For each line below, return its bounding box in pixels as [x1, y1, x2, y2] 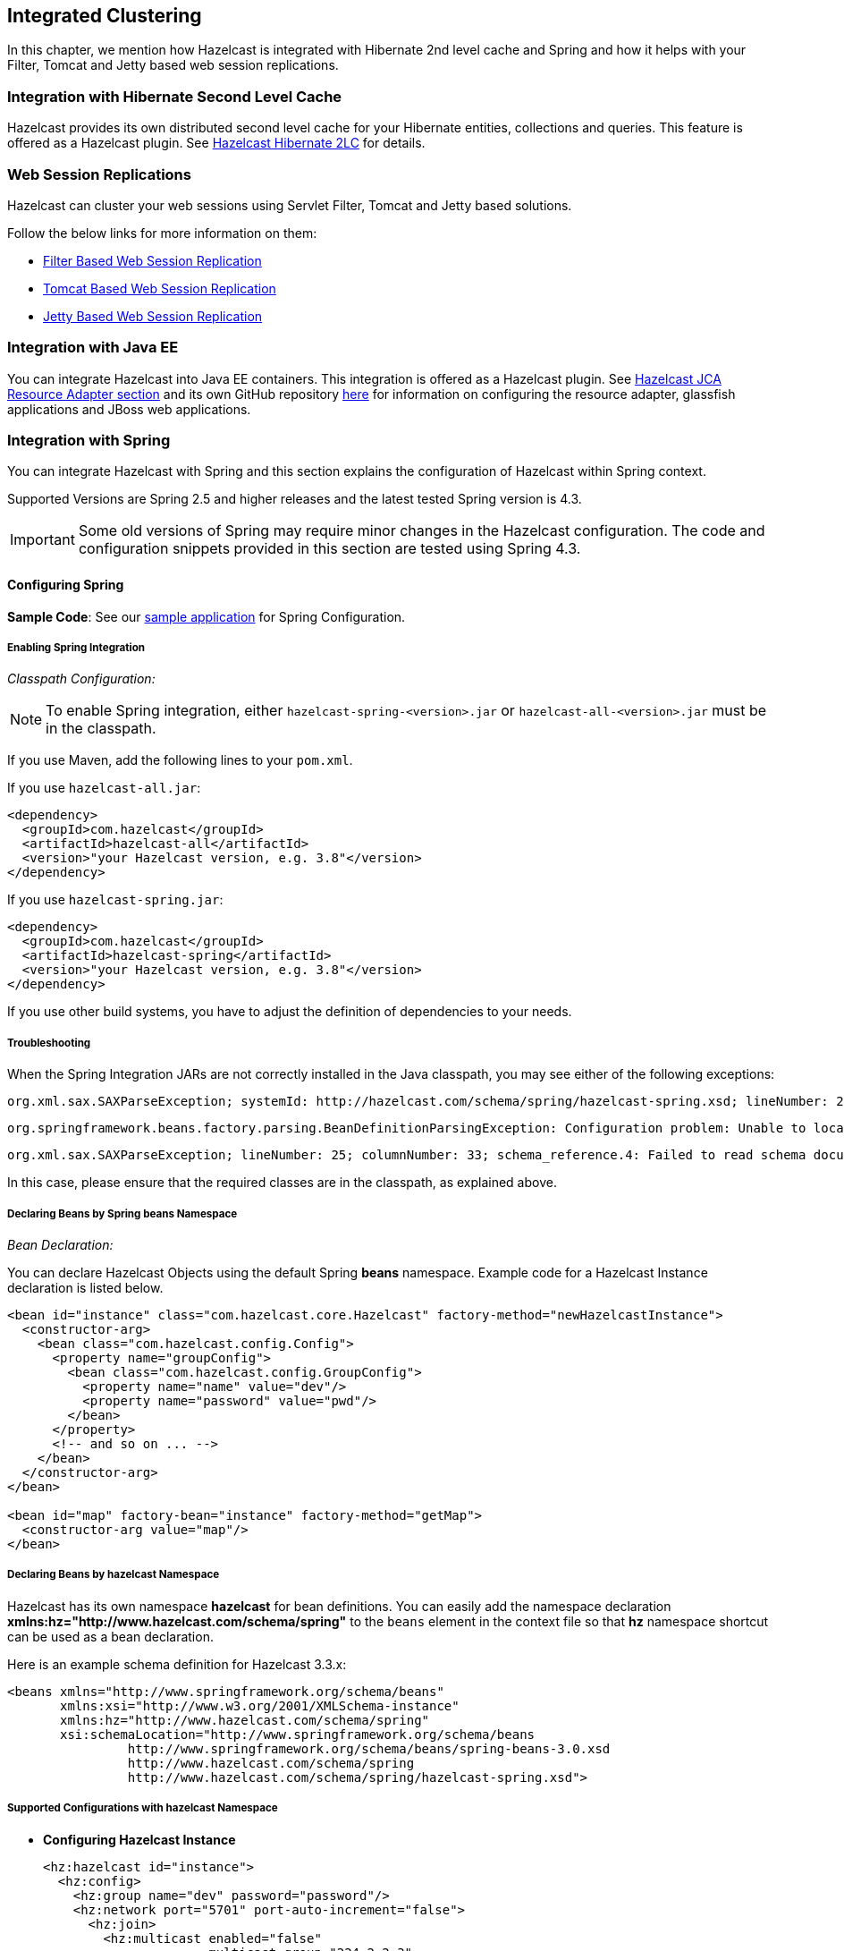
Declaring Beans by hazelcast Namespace [7, 1568, 220, 1582]
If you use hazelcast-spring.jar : [7, 892, 224, 908]
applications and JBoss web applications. [7, 401, 251, 417]
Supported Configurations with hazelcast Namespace [7, 1802, 278, 1815]
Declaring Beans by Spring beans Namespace [7, 1207, 238, 1220]
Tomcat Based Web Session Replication [43, 280, 276, 296]
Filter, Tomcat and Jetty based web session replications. [7, 57, 339, 73]
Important [10, 530, 75, 549]
